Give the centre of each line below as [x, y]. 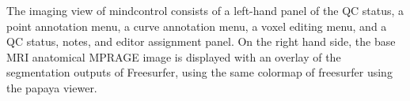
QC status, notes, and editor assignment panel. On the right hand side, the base [201, 41]
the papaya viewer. [52, 87]
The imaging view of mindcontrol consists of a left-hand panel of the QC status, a [205, 10]
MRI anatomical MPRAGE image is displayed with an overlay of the [174, 56]
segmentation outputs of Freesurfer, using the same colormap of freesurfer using [199, 72]
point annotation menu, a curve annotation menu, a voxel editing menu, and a [197, 26]
